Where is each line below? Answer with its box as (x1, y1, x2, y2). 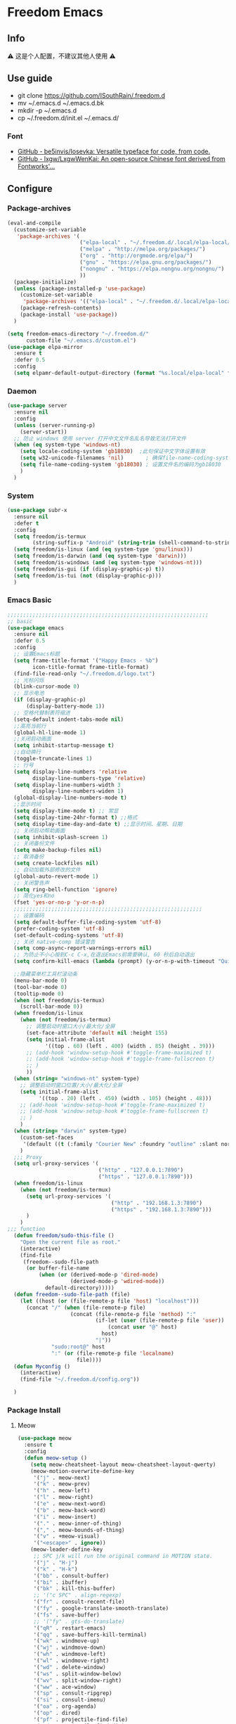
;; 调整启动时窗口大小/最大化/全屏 (25, 1023, 116, 1030)
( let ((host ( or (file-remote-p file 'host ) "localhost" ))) (20, 1297, 199, 1305)
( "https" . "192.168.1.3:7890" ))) (111, 1206, 212, 1213)
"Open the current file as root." (20, 1239, 121, 1246)
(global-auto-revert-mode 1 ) (13, 873, 99, 880)
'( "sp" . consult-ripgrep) (33, 1690, 112, 1697)
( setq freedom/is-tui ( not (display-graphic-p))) (13, 572, 162, 579)
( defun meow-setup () (24, 1454, 88, 1462)
